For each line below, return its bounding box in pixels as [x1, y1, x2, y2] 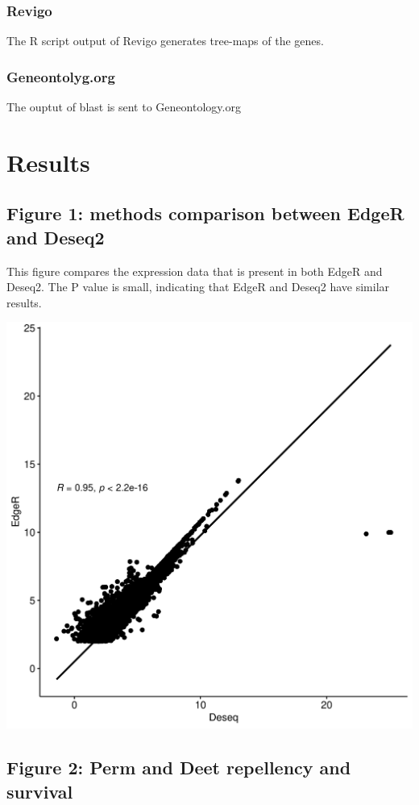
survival [6, 778, 73, 803]
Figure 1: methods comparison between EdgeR [6, 201, 404, 226]
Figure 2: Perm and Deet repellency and [6, 755, 351, 780]
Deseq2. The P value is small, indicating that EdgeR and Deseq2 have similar [6, 278, 390, 295]
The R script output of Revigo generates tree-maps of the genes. [6, 32, 324, 49]
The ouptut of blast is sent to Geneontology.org [6, 98, 241, 115]
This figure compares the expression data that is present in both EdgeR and [6, 262, 383, 279]
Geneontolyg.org [6, 66, 115, 86]
